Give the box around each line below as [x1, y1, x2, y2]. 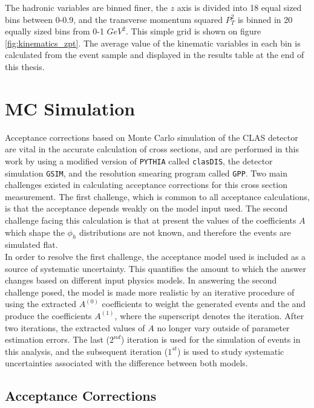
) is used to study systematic [177, 345, 284, 357]
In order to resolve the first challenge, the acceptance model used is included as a [5, 250, 306, 262]
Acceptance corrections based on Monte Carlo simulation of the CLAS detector [5, 131, 298, 143]
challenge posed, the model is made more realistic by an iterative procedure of [5, 285, 295, 298]
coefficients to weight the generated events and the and [102, 297, 306, 310]
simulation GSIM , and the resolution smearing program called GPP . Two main [5, 166, 288, 179]
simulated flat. [5, 238, 58, 251]
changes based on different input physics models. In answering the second [5, 274, 277, 287]
